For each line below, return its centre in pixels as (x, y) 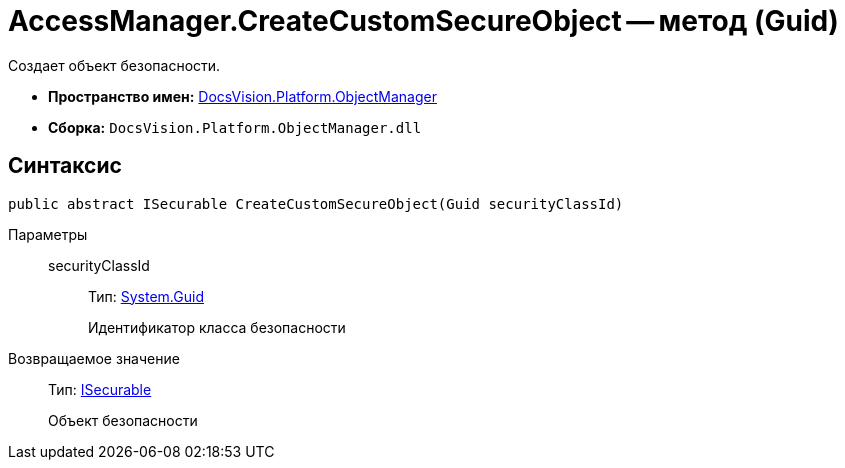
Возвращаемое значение (94, 358)
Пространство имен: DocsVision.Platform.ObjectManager (242, 96)
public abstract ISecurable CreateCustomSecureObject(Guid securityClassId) (316, 203)
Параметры (48, 234)
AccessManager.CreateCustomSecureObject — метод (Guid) (423, 21)
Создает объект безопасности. (114, 65)
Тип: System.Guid (146, 296)
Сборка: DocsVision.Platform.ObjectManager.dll (235, 127)
